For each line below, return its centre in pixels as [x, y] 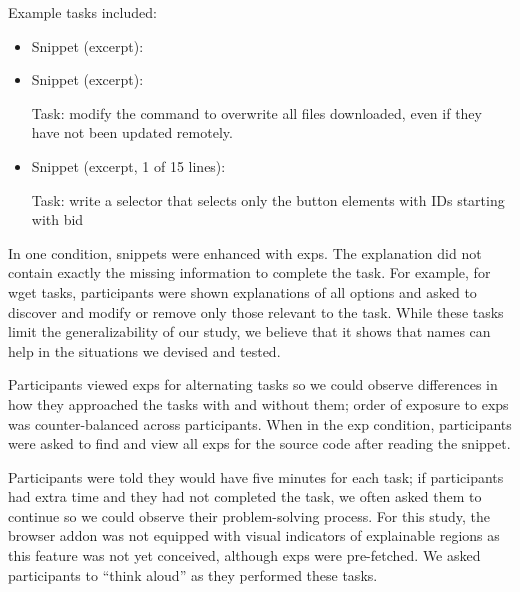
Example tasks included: [82, 12]
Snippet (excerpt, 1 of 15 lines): [128, 165]
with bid [57, 219]
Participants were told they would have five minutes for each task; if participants [256, 476]
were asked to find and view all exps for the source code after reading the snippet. [259, 443]
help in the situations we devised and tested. [144, 350]
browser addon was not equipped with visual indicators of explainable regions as [254, 535]
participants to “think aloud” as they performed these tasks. [193, 574]
